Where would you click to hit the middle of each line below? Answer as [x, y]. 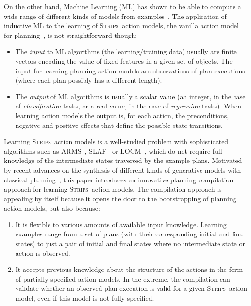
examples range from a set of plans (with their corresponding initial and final [130, 234]
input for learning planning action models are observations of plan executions [130, 70]
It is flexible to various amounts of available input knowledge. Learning [121, 224]
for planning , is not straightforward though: [71, 35]
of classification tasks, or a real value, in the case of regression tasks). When [128, 106]
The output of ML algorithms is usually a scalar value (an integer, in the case [130, 96]
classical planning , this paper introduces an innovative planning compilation [119, 179]
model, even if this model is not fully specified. [85, 298]
